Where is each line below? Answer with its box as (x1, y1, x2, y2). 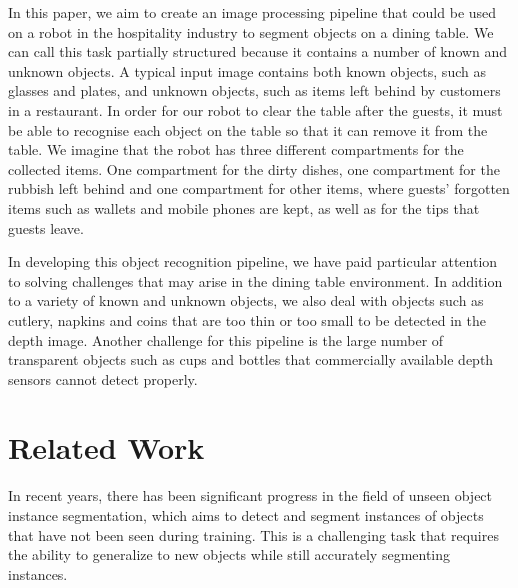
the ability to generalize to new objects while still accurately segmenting (8, 544, 451, 565)
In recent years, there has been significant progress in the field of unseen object (8, 485, 493, 506)
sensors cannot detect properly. (8, 368, 198, 389)
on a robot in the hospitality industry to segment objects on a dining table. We (8, 21, 494, 42)
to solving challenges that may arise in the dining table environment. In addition (8, 270, 503, 291)
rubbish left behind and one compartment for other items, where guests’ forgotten (8, 178, 510, 199)
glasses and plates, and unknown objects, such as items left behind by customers (8, 80, 501, 101)
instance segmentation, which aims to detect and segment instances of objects (8, 505, 484, 525)
